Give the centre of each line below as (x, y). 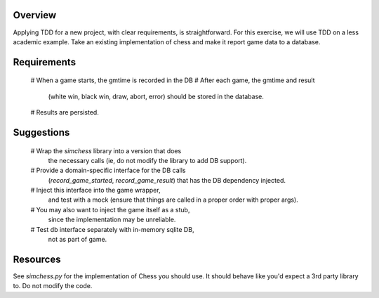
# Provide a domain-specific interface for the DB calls (108, 170)
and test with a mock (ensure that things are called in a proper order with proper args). (173, 200)
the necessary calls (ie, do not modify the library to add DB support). (147, 160)
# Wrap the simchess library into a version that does (106, 150)
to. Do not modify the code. (53, 286)
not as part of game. (78, 240)
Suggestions (41, 132)
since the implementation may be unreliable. (112, 220)
